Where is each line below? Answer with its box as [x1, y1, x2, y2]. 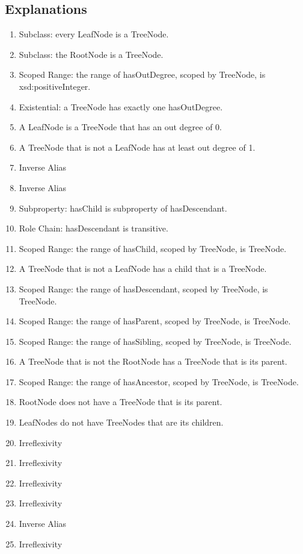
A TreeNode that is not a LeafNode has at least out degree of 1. [19, 140, 256, 153]
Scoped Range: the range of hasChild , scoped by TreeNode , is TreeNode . [19, 242, 287, 254]
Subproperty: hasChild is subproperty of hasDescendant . [19, 201, 227, 214]
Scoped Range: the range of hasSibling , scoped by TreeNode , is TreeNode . [19, 335, 292, 347]
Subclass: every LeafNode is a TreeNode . [19, 28, 169, 40]
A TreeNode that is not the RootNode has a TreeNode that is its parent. [19, 355, 287, 368]
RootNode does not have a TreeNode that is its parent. [19, 395, 222, 408]
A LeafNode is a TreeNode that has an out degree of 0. [19, 121, 222, 133]
